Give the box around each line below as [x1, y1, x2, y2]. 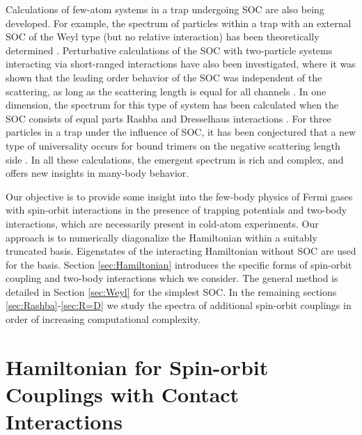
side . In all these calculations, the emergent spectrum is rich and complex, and [6, 152, 344, 166]
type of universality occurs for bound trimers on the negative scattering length [6, 138, 340, 152]
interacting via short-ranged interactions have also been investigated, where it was [6, 56, 356, 71]
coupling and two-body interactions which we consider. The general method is [6, 271, 338, 285]
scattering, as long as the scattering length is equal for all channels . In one [6, 84, 326, 98]
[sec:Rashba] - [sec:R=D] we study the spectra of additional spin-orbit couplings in [6, 298, 352, 313]
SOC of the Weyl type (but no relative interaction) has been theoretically [6, 29, 320, 44]
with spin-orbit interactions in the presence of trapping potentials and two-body [6, 203, 347, 217]
